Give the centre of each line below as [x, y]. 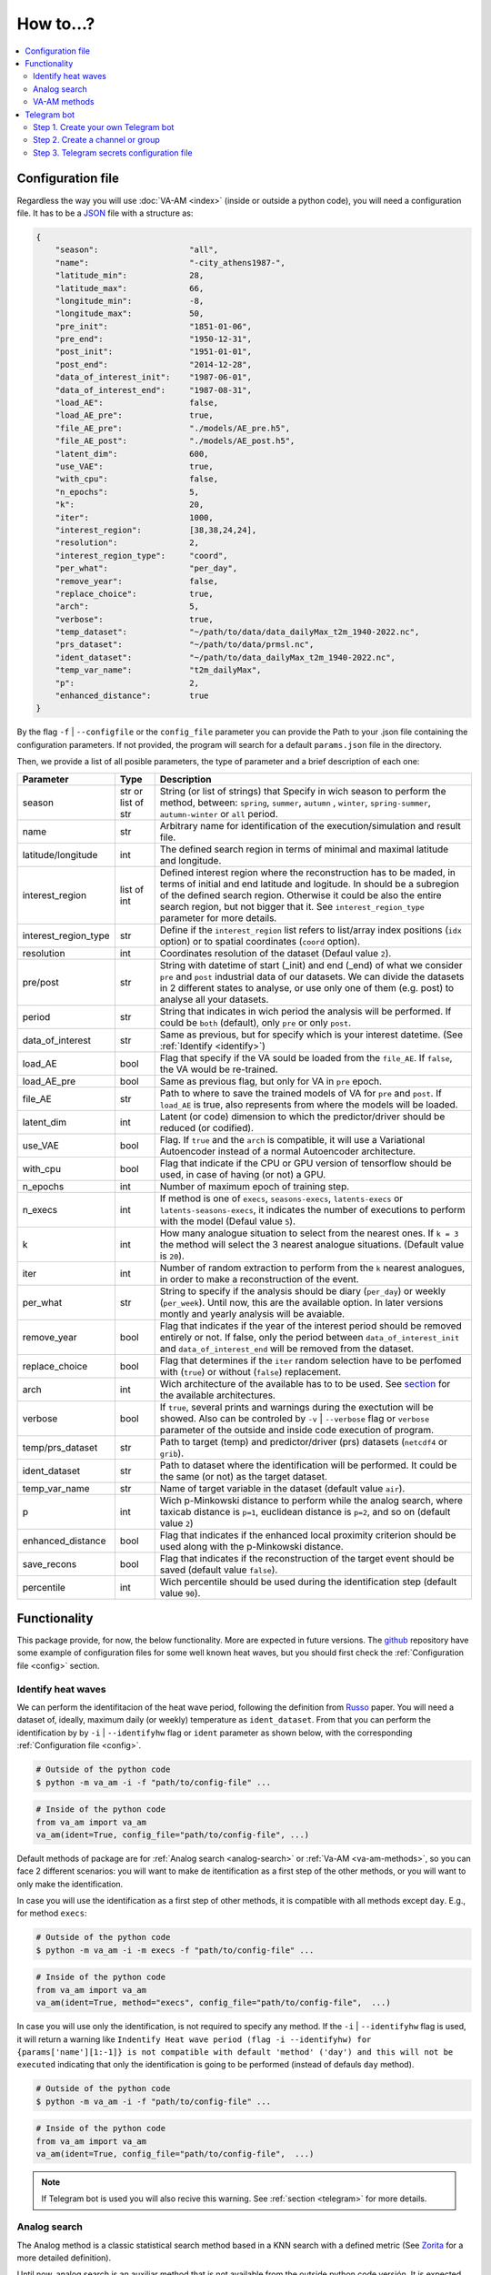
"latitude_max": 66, [130, 288]
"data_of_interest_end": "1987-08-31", [153, 390]
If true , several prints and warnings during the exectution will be [296, 1407]
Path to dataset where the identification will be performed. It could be [308, 1465]
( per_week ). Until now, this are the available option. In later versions [301, 1302]
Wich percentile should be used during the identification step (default [308, 1582]
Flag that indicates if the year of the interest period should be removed [311, 1326]
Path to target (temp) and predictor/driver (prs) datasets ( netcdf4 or [303, 1441]
